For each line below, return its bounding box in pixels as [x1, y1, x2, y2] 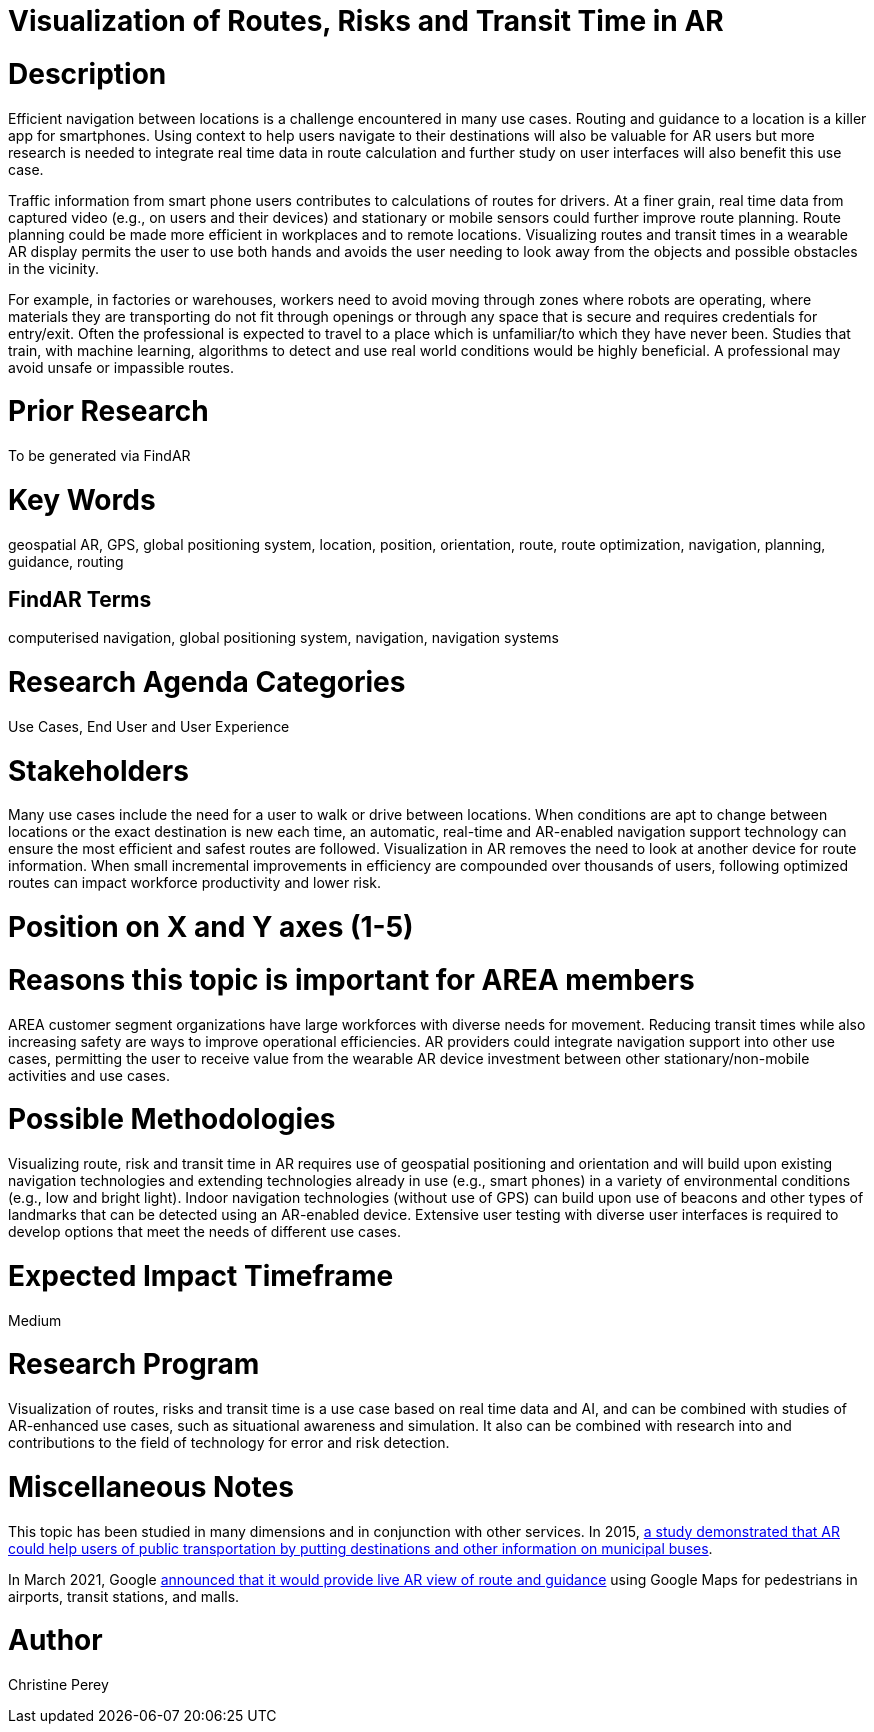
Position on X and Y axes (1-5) [8, 910, 414, 945]
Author [8, 1623, 103, 1658]
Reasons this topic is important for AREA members [8, 962, 695, 997]
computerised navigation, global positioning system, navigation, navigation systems [8, 629, 559, 647]
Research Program [8, 1347, 260, 1382]
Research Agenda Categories [8, 665, 406, 700]
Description [8, 56, 167, 91]
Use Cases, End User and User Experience [8, 717, 290, 735]
